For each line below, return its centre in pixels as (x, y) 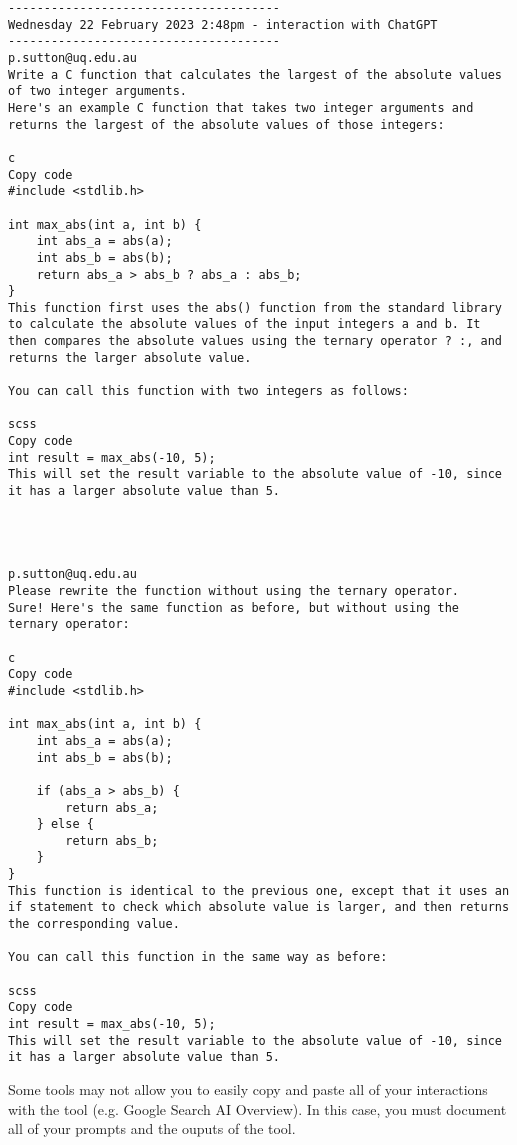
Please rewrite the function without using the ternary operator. (234, 590)
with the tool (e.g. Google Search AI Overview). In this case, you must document (257, 1108)
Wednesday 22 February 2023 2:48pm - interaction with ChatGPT (223, 24)
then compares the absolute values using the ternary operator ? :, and (255, 341)
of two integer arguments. (97, 91)
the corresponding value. (94, 924)
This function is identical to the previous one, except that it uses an (259, 890)
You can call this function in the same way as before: (198, 957)
